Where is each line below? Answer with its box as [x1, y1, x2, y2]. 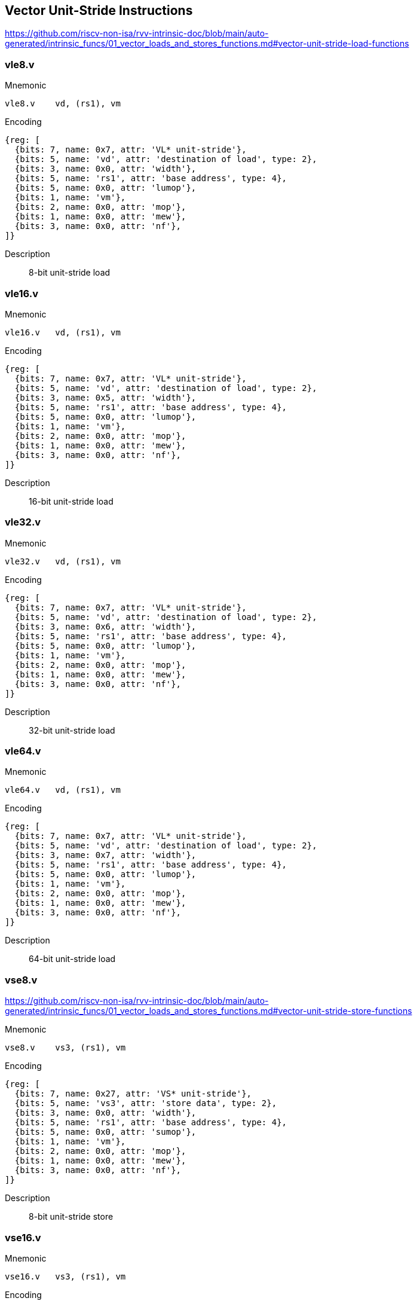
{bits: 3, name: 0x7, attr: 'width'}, [14, 850, 197, 860]
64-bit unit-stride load [29, 954, 116, 964]
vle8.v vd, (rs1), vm [5, 99, 121, 109]
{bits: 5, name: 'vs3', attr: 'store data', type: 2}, [14, 1098, 277, 1108]
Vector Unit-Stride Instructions [5, 3, 193, 18]
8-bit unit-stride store [29, 1211, 114, 1222]
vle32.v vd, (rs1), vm [5, 556, 121, 566]
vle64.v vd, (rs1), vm [5, 785, 121, 795]
